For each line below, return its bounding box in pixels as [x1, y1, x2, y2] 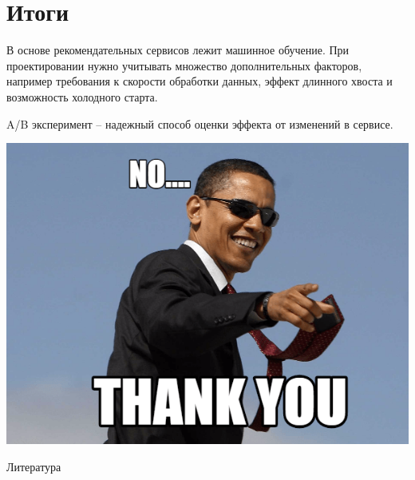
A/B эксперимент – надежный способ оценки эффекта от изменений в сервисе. [6, 115, 393, 132]
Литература [6, 458, 61, 474]
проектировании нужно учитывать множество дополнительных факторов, [6, 57, 362, 73]
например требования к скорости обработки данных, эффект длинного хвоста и [6, 73, 393, 89]
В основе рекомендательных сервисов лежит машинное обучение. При [6, 42, 350, 58]
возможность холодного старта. [6, 88, 158, 105]
